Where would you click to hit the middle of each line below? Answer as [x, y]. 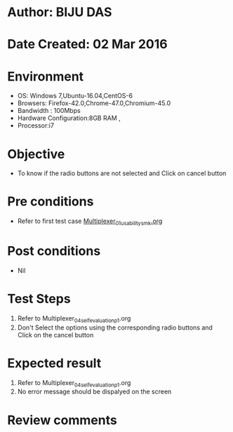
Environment [46, 76]
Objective [36, 154]
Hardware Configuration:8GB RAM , [69, 118]
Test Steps [39, 299]
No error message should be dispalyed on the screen [94, 392]
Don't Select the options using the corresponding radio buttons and [115, 328]
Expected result [54, 363]
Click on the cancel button [55, 335]
